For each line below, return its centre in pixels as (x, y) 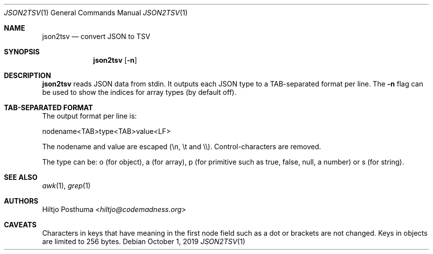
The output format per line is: (89, 116)
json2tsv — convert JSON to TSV (96, 36)
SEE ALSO (21, 177)
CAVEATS (20, 225)
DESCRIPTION (28, 75)
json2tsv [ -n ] (115, 60)
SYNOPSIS (22, 52)
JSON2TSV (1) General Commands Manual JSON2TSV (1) (96, 13)
